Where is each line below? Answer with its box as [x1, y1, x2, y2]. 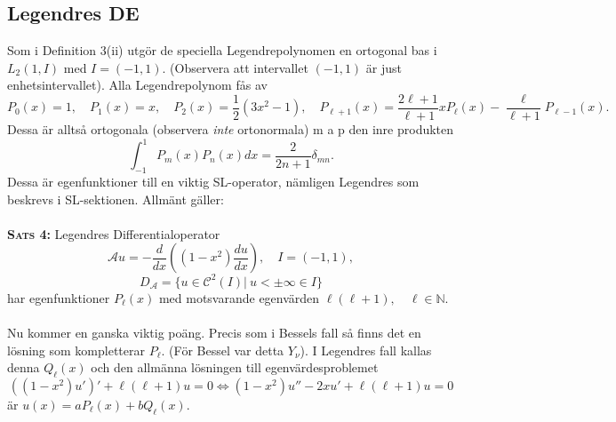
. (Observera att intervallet [162, 58, 308, 76]
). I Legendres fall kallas [300, 340, 432, 359]
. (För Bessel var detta [161, 340, 284, 359]
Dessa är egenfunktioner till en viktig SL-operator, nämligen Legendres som [7, 171, 420, 190]
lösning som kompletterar [7, 340, 146, 359]
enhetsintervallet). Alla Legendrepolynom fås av [7, 76, 268, 94]
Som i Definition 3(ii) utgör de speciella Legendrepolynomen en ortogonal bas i [7, 41, 437, 60]
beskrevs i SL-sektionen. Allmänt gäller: [7, 189, 224, 208]
